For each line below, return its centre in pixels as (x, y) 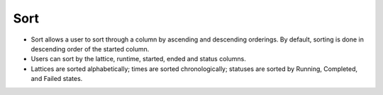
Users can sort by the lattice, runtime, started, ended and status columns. (138, 59)
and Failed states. (57, 79)
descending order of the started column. (90, 49)
